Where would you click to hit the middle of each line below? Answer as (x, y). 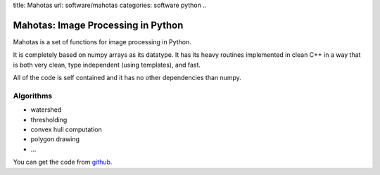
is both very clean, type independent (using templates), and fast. (107, 65)
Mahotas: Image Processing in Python (98, 25)
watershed (46, 110)
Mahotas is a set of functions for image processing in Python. (102, 41)
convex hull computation (66, 129)
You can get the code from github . (63, 162)
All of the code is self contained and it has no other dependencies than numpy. (127, 78)
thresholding (49, 119)
